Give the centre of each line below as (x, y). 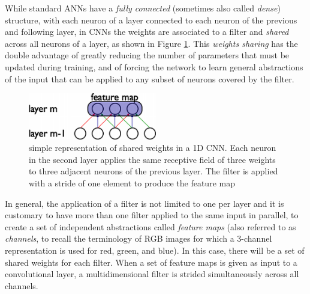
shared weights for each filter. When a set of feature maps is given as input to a (151, 262)
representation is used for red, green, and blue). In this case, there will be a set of (155, 250)
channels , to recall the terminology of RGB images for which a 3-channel (139, 238)
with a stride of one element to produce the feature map (132, 183)
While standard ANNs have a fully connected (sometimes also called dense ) (143, 8)
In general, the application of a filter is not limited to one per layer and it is (145, 203)
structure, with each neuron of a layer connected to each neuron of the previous (151, 20)
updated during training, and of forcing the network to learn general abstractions (154, 66)
